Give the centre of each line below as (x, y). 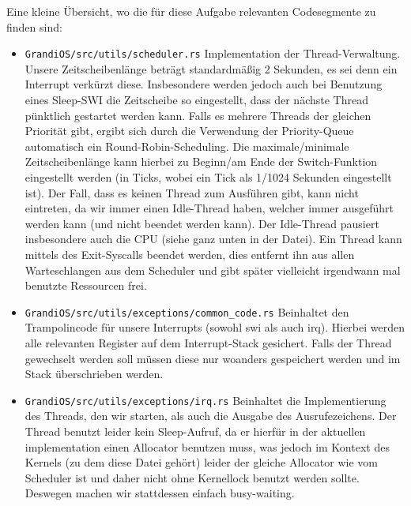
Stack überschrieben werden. (94, 374)
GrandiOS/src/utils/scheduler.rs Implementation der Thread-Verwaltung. (213, 53)
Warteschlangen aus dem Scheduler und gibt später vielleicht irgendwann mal (213, 270)
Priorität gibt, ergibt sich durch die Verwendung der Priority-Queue (189, 131)
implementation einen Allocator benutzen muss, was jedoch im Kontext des (207, 446)
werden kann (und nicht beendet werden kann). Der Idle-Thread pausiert (202, 223)
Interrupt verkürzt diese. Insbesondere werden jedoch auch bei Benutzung (204, 84)
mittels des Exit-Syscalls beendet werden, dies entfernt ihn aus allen (190, 254)
